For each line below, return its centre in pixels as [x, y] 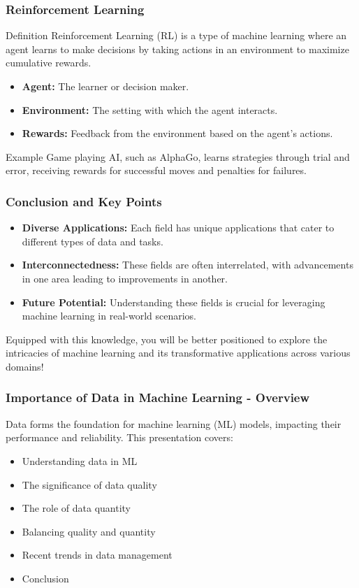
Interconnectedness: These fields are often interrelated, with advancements [188, 265]
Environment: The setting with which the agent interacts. [150, 109]
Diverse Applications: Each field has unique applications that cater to [178, 228]
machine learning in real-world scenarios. [109, 316]
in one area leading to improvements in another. [125, 278]
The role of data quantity [76, 508]
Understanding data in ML [80, 460]
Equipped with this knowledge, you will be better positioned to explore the [167, 339]
